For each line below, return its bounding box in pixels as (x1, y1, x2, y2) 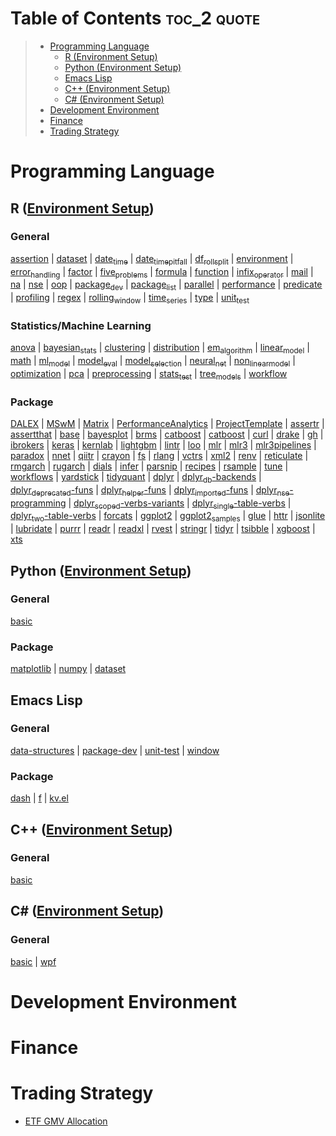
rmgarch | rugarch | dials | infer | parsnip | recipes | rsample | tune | (10, 460, 289, 472)
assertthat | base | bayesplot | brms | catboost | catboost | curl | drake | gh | (10, 428, 324, 440)
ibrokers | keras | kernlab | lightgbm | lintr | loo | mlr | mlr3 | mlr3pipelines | (10, 438, 317, 451)
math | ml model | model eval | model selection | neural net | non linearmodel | (10, 355, 296, 369)
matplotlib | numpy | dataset (10, 663, 127, 675)
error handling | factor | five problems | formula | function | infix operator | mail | (10, 265, 314, 280)
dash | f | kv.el (10, 792, 69, 804)
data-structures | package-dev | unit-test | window (10, 744, 220, 756)
